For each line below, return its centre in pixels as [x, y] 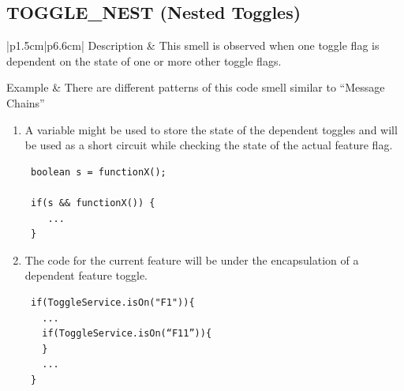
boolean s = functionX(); [98, 172]
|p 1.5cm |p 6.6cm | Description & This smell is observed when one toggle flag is [193, 45]
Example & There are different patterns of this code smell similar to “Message [196, 87]
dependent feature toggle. [86, 275]
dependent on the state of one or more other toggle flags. [144, 60]
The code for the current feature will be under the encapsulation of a [192, 259]
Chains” [26, 102]
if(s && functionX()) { [93, 203]
